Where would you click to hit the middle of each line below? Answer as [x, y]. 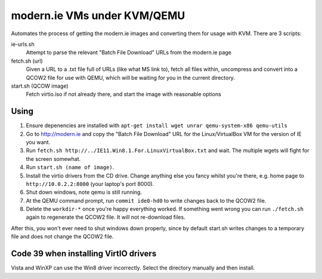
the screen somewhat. [53, 159]
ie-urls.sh [23, 44]
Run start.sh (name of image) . [70, 168]
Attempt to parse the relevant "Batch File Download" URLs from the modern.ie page [129, 52]
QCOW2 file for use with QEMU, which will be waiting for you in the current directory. [131, 77]
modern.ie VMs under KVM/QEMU [98, 15]
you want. [38, 142]
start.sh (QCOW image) [40, 86]
